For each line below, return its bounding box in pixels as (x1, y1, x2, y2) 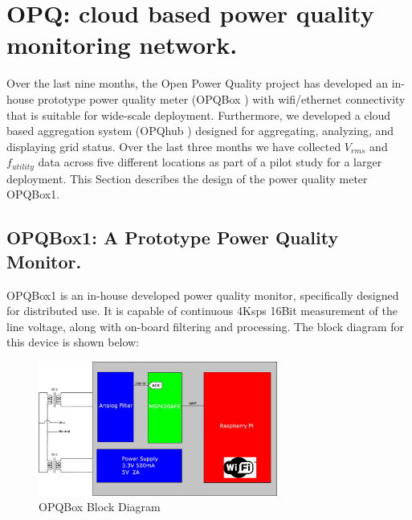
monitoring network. (6, 28, 238, 61)
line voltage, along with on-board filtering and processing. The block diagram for (6, 317, 405, 334)
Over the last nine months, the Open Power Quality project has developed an (6, 75, 389, 92)
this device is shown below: (6, 334, 140, 350)
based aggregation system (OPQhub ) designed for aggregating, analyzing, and (6, 122, 394, 139)
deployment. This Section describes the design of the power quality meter (6, 170, 368, 186)
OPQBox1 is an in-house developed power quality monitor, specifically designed (6, 286, 399, 303)
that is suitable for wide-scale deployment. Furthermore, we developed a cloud (6, 106, 391, 123)
